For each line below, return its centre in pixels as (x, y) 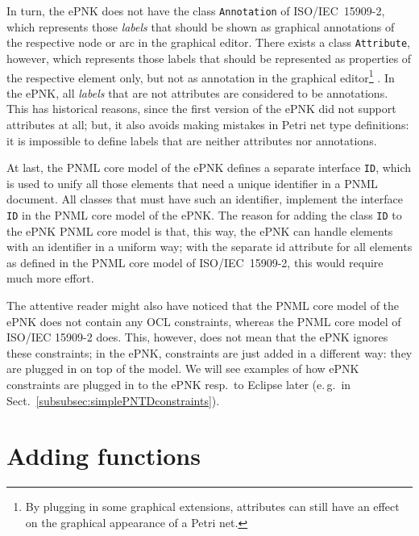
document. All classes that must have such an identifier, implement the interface (205, 199)
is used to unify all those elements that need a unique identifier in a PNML (192, 183)
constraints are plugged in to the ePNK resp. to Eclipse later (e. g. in (179, 384)
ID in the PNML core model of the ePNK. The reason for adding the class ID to (204, 214)
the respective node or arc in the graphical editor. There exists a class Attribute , (208, 42)
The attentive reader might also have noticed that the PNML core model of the (203, 305)
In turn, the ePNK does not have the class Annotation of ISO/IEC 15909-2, (196, 10)
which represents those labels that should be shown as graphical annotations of (201, 26)
